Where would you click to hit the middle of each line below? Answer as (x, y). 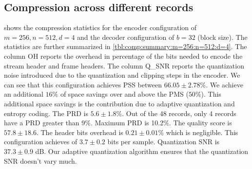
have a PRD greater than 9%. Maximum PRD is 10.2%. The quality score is (118, 123)
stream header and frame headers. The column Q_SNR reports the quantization (124, 65)
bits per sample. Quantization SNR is (164, 142)
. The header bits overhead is (80, 132)
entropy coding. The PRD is (46, 113)
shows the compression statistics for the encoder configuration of (100, 27)
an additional (24, 94)
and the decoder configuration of (126, 37)
